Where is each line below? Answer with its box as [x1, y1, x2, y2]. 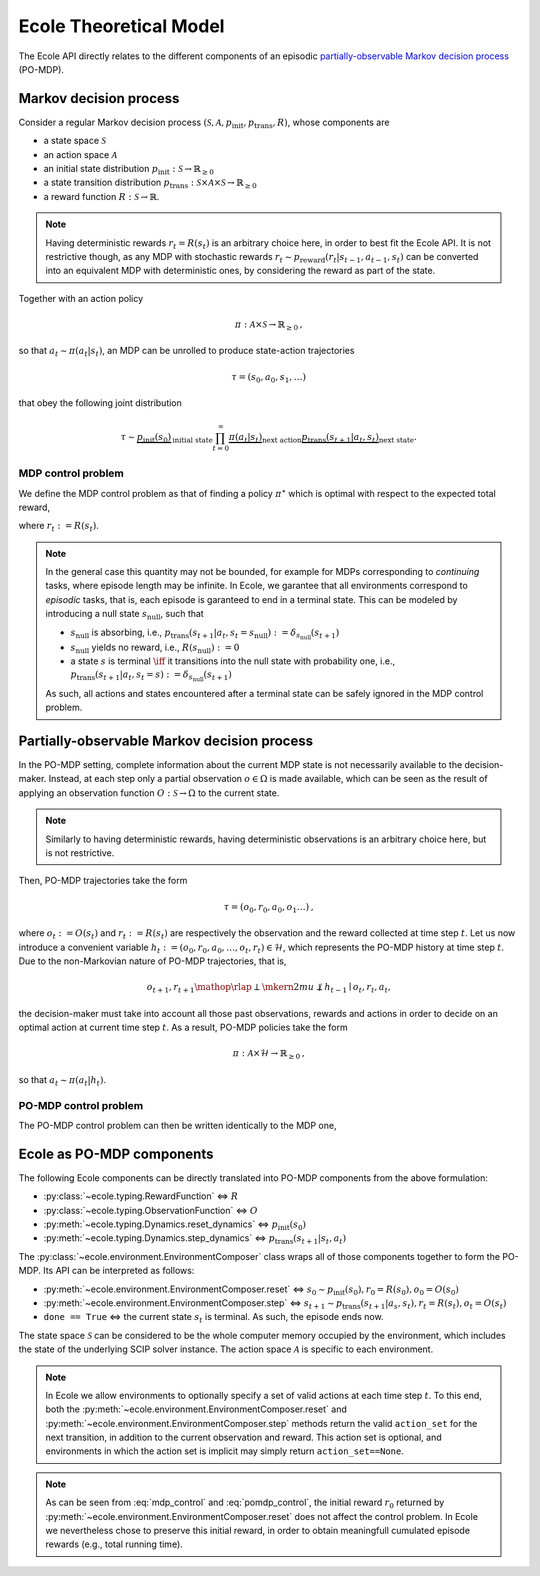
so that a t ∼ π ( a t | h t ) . [18, 1073, 107, 1088]
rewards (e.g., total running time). [45, 1538, 184, 1550]
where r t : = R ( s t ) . [18, 520, 100, 534]
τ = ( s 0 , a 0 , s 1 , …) [231, 371, 307, 385]
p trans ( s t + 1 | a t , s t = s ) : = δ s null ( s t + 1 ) [70, 668, 232, 684]
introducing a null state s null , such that [45, 608, 204, 622]
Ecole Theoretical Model [18, 15, 225, 37]
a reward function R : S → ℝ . [43, 190, 160, 202]
